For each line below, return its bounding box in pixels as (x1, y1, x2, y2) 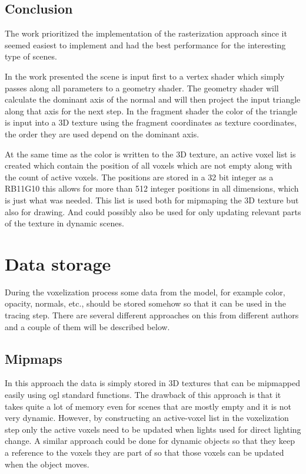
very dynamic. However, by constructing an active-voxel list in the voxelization (5, 412, 289, 424)
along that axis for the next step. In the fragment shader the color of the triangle (5, 104, 298, 117)
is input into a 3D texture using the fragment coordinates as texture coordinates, (5, 116, 297, 129)
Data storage (5, 251, 111, 275)
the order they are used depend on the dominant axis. (5, 127, 199, 140)
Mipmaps (5, 349, 62, 367)
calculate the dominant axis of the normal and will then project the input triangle (5, 93, 301, 106)
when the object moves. (5, 457, 89, 470)
